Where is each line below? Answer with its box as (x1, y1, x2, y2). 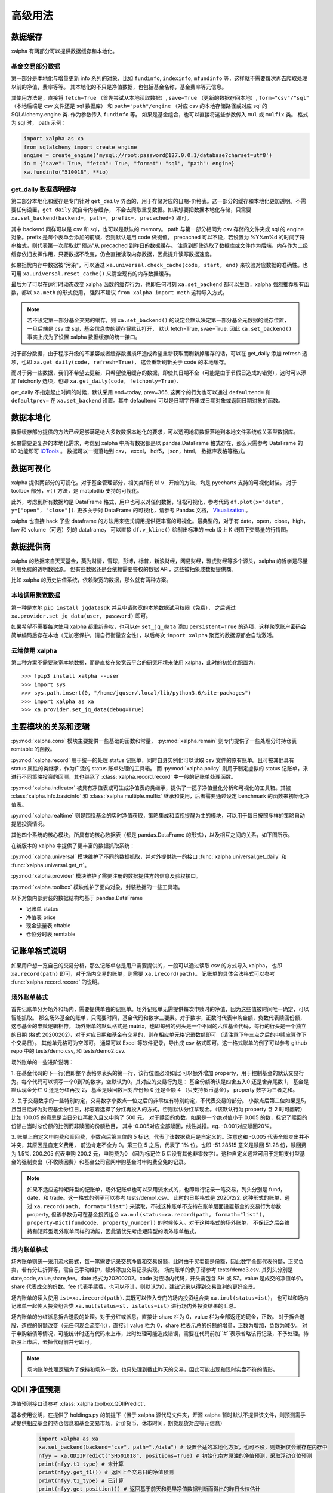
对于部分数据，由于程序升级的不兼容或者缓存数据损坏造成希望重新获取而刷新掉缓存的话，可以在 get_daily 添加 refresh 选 (11, 350, 307, 357)
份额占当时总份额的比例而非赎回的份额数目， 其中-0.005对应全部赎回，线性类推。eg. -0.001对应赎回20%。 (11, 1122, 275, 1129)
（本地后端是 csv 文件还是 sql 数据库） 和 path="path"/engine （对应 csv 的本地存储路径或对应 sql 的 (11, 102, 268, 110)
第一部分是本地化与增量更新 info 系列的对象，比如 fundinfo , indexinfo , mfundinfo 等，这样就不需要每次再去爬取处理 (11, 75, 307, 82)
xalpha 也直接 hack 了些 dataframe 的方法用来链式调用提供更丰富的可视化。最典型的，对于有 (11, 517, 239, 525)
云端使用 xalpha (11, 646, 57, 655)
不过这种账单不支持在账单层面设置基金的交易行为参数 (150, 1202, 282, 1209)
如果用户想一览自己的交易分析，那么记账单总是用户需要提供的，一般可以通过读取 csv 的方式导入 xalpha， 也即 (11, 961, 283, 969)
